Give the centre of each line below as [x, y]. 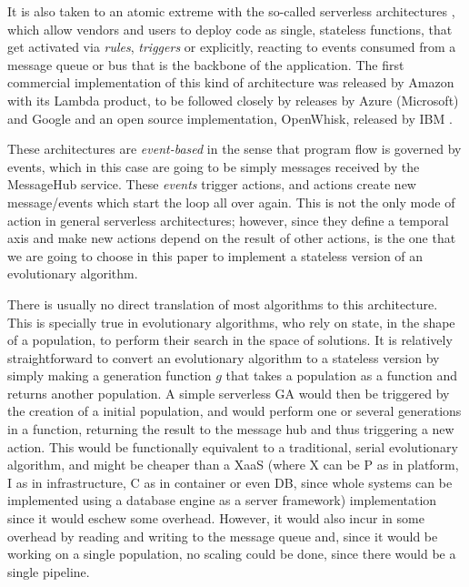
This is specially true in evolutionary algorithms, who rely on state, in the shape [231, 322]
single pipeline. [49, 571]
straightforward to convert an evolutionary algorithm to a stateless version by [224, 357]
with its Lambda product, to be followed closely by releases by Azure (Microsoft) [233, 100]
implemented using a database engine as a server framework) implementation [222, 500]
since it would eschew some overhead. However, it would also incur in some [216, 518]
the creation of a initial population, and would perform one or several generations [234, 411]
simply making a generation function [110, 375]
